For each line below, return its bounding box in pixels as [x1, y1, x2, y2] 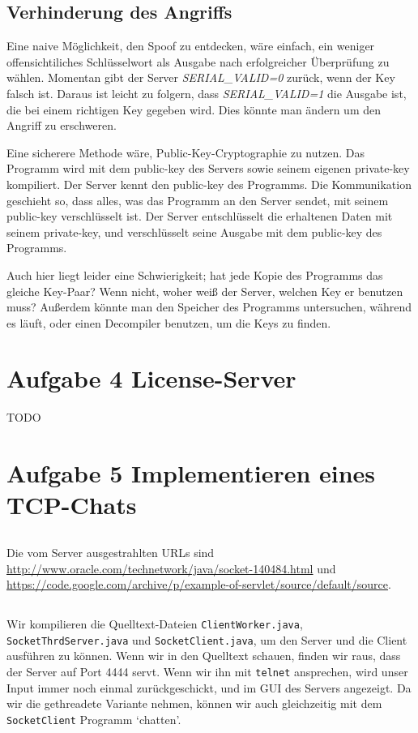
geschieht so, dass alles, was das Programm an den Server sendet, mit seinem [6, 191, 389, 208]
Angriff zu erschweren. [6, 117, 117, 134]
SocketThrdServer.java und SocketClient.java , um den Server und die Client [6, 631, 407, 648]
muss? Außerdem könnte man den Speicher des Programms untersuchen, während [6, 298, 412, 315]
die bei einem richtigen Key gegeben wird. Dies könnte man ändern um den [6, 101, 381, 118]
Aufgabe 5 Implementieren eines [6, 457, 376, 490]
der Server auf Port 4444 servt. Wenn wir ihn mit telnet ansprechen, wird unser [6, 663, 408, 680]
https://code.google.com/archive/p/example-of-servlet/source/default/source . [6, 576, 391, 593]
